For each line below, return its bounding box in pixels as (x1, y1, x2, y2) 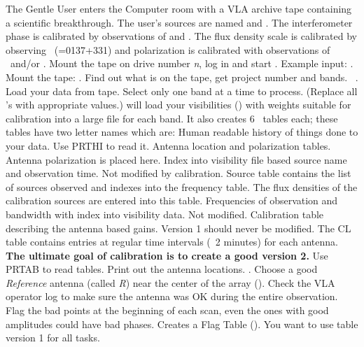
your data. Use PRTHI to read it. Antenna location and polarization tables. (6, 138, 331, 153)
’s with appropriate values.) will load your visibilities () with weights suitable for (6, 97, 351, 112)
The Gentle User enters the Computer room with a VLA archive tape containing (6, 1, 352, 15)
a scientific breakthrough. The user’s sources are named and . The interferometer (6, 15, 353, 29)
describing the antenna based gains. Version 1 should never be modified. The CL (6, 220, 351, 235)
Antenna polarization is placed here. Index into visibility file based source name (6, 152, 347, 167)
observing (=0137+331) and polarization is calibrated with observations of (6, 42, 330, 57)
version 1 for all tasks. (6, 330, 100, 345)
